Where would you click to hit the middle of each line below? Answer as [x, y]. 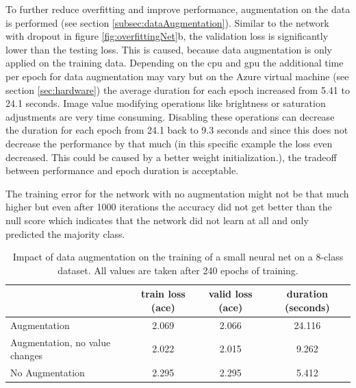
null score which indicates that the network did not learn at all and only [157, 220]
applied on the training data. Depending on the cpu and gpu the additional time [175, 63]
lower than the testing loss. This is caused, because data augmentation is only [169, 49]
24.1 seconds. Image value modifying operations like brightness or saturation [166, 103]
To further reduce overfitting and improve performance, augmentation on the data [178, 9]
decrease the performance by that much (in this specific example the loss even [169, 143]
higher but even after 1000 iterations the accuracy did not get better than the [169, 207]
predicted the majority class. [65, 233]
